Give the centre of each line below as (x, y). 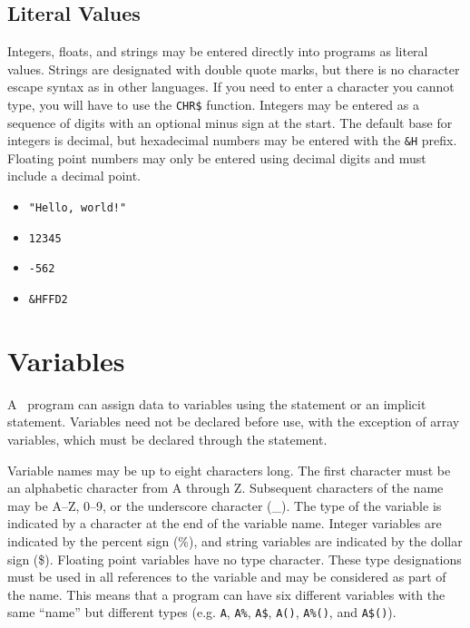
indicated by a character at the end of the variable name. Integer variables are (225, 523)
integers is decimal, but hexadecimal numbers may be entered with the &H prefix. (232, 140)
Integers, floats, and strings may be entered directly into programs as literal (218, 51)
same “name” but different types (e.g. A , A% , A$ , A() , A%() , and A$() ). (202, 612)
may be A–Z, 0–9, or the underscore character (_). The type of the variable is (225, 505)
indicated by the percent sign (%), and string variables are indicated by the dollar (235, 540)
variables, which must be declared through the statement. (167, 440)
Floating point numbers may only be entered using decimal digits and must (217, 157)
